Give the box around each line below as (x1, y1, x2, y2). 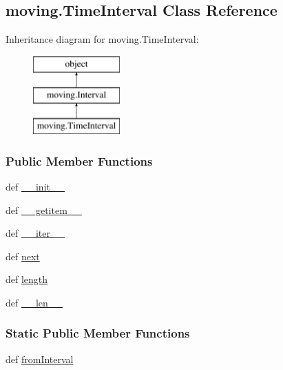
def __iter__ (6, 226, 65, 240)
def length (6, 272, 48, 286)
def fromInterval (6, 351, 74, 366)
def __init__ (6, 179, 65, 193)
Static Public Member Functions (6, 324, 190, 342)
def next (6, 249, 40, 263)
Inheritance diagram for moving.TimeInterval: (6, 32, 199, 46)
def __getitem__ (6, 202, 82, 217)
